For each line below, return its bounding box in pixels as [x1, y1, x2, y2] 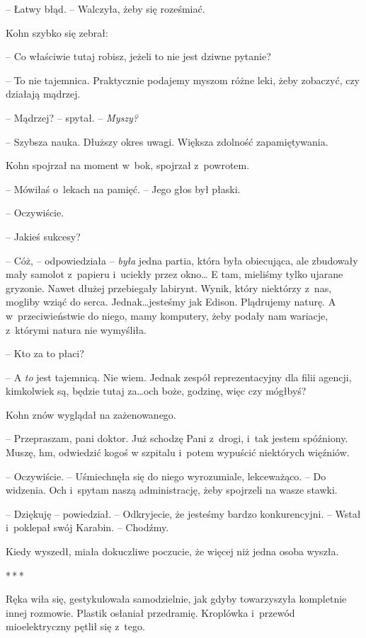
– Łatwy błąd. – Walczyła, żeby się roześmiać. [6, 1, 205, 16]
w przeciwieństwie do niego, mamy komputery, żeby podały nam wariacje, [6, 308, 328, 323]
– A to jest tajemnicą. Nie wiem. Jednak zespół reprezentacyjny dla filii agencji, [6, 369, 352, 384]
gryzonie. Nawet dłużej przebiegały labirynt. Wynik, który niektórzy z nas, [6, 280, 332, 295]
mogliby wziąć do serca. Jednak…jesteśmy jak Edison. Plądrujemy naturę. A [6, 294, 336, 309]
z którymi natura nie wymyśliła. [6, 322, 147, 337]
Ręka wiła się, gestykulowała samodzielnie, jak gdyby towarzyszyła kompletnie [6, 591, 347, 606]
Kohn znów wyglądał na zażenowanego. [6, 407, 176, 422]
